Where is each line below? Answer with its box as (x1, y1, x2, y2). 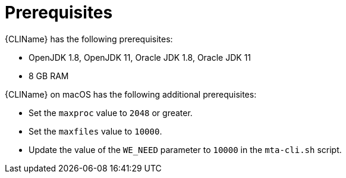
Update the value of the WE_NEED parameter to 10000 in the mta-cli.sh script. (29, 144, 342, 155)
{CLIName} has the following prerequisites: (5, 33, 173, 44)
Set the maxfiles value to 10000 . (29, 126, 162, 136)
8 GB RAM (29, 70, 69, 81)
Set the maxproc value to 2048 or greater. (29, 107, 193, 118)
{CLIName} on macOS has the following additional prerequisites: (5, 89, 257, 99)
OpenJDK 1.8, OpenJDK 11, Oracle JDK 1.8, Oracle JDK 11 (29, 52, 251, 63)
